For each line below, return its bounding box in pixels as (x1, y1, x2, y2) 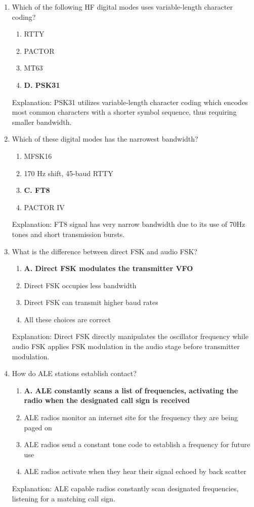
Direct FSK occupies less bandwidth (24, 280, 137, 290)
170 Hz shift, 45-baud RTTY (24, 167, 113, 178)
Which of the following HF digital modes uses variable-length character (12, 2, 233, 12)
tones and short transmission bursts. (12, 228, 125, 239)
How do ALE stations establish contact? (12, 368, 137, 379)
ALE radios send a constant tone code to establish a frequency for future (24, 439, 250, 450)
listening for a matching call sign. (12, 493, 115, 503)
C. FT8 (24, 185, 50, 195)
